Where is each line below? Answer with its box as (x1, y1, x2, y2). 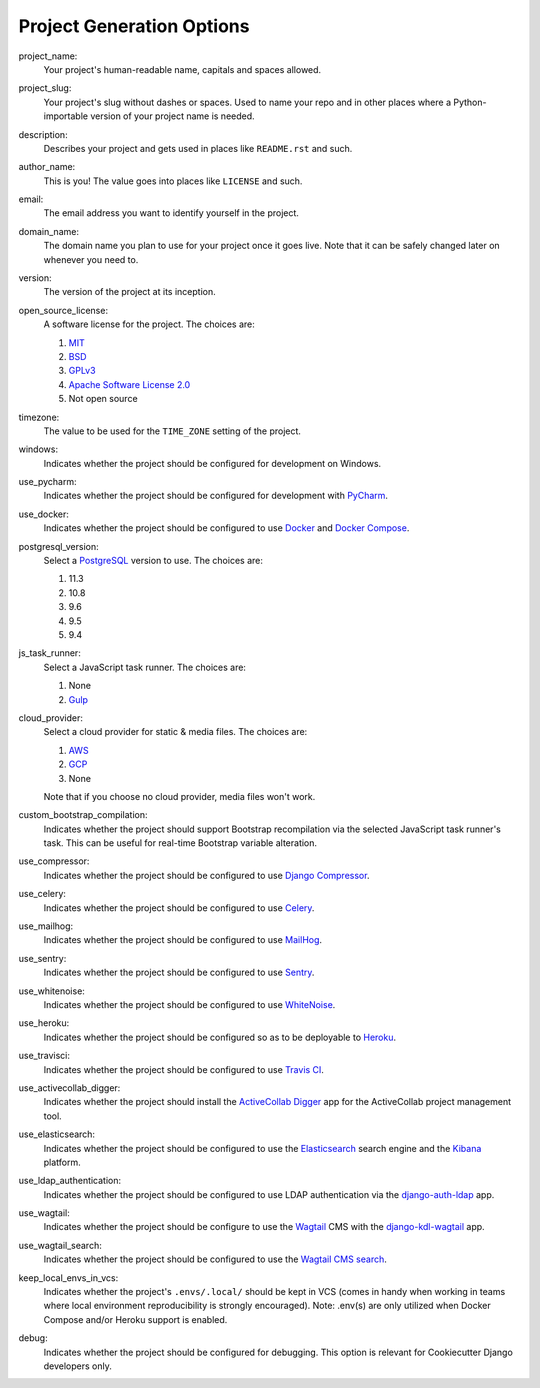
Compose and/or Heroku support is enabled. (43, 1313, 228, 1325)
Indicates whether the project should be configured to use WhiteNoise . (43, 998, 336, 1010)
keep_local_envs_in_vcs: (18, 1271, 119, 1284)
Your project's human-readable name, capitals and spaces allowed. (43, 63, 322, 75)
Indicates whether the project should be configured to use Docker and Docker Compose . (43, 522, 410, 534)
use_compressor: (18, 855, 90, 867)
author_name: (18, 161, 76, 173)
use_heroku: (18, 1017, 70, 1029)
